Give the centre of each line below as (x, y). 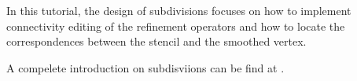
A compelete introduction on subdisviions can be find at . (145, 67)
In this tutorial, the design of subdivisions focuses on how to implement (179, 10)
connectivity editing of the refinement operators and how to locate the (176, 26)
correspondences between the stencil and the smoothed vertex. (156, 41)
